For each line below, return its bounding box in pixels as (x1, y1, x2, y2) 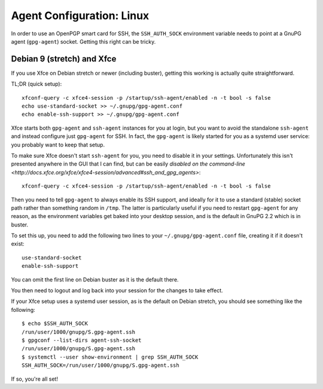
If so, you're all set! (11, 375, 58, 382)
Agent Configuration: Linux (11, 9, 150, 22)
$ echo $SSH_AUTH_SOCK (22, 320, 89, 327)
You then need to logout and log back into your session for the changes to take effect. (11, 287, 224, 294)
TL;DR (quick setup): (11, 81, 62, 88)
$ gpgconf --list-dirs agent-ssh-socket (22, 337, 142, 344)
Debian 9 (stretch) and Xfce (11, 54, 117, 64)
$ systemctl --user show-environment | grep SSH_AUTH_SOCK (22, 353, 199, 360)
